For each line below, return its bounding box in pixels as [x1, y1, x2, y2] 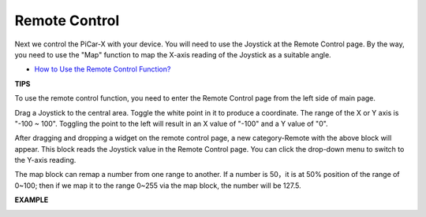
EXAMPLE [14, 195, 49, 204]
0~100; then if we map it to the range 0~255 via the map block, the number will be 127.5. [14, 181, 301, 190]
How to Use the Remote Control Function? [34, 64, 171, 74]
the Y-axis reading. [14, 156, 77, 165]
